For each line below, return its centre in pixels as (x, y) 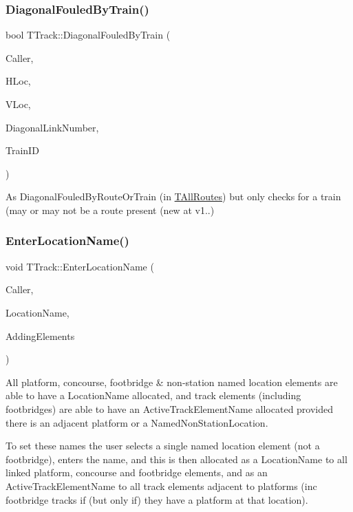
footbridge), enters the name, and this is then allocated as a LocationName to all (176, 459)
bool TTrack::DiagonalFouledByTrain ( (88, 35)
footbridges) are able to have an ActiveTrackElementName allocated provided (170, 408)
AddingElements (40, 335)
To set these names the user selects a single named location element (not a (163, 446)
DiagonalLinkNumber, (52, 127)
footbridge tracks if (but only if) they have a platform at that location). (157, 499)
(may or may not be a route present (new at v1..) (110, 210)
